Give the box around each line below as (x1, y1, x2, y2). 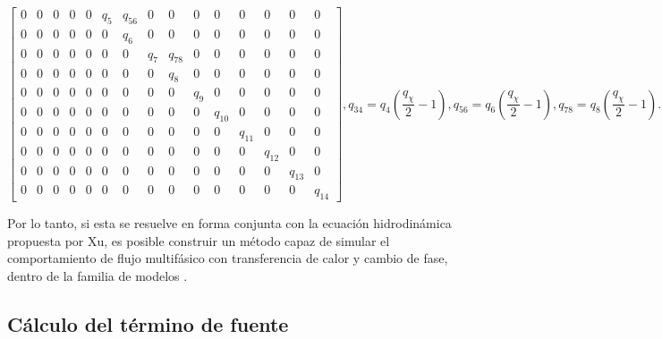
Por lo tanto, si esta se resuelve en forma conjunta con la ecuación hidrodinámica (7, 214, 452, 233)
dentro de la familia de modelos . (7, 267, 188, 285)
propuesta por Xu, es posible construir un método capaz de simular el (7, 231, 390, 250)
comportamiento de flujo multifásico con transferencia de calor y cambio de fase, (7, 249, 448, 267)
